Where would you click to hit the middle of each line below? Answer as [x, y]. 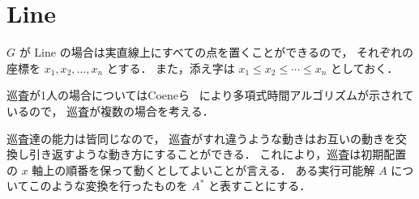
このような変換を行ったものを [108, 186]
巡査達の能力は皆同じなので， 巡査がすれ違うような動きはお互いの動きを [201, 138]
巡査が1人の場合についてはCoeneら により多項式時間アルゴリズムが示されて [210, 95]
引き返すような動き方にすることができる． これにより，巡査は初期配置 [218, 154]
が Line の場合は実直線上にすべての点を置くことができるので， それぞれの [216, 52]
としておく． [365, 68]
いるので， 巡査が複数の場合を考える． [110, 110]
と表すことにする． [260, 186]
